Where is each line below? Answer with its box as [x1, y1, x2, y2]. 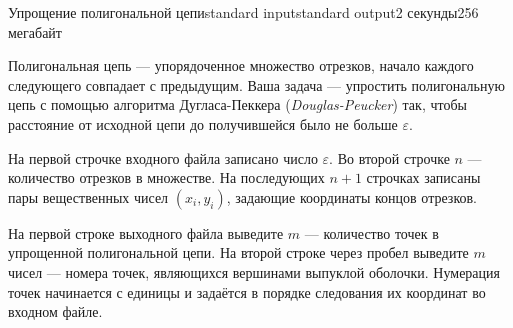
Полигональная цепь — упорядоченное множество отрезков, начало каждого [8, 55, 474, 76]
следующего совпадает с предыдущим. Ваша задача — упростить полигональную [8, 74, 505, 95]
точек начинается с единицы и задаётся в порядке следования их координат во [8, 281, 486, 302]
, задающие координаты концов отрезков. [226, 186, 477, 207]
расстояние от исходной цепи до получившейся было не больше [8, 113, 398, 134]
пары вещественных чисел [8, 186, 169, 207]
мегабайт [8, 21, 62, 42]
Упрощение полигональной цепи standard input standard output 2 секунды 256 [8, 2, 479, 22]
